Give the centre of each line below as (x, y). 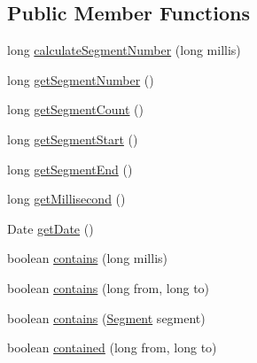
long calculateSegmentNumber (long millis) (124, 50)
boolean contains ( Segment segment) (106, 317)
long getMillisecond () (66, 199)
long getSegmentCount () (76, 109)
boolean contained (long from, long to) (112, 348)
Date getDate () (51, 228)
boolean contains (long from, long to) (109, 287)
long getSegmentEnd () (70, 169)
